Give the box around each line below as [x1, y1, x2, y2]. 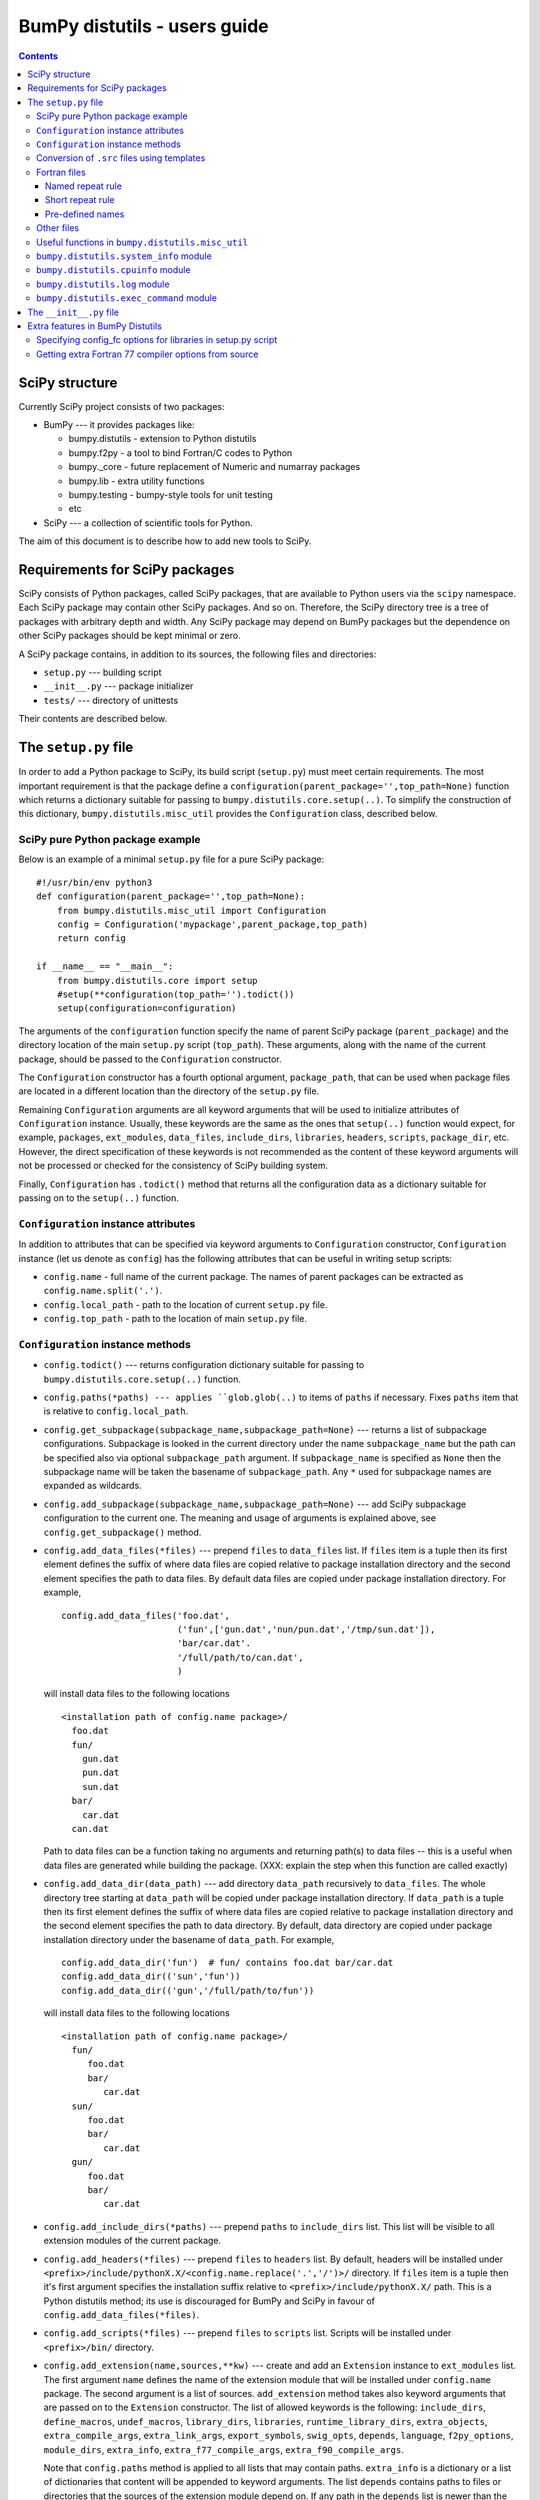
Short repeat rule [45, 194, 115, 206]
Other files [36, 222, 80, 234]
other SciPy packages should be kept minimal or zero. [18, 630, 241, 642]
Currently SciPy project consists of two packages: [18, 400, 225, 412]
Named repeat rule [45, 180, 122, 192]
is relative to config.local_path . [43, 1405, 189, 1417]
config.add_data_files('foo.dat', [61, 1610, 230, 1621]
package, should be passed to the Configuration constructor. [18, 1053, 282, 1065]
